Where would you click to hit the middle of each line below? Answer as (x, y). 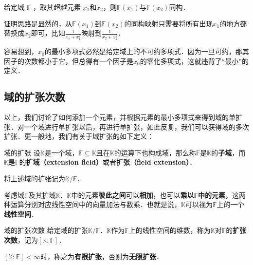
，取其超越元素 (57, 7)
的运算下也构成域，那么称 (155, 152)
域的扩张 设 (22, 152)
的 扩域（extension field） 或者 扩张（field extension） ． (108, 162)
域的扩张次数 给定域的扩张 (46, 230)
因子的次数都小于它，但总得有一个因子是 (69, 61)
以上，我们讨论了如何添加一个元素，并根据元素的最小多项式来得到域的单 (120, 117)
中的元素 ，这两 (222, 195)
